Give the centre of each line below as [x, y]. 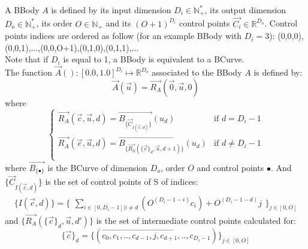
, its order [54, 23]
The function [28, 72]
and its [118, 23]
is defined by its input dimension [111, 10]
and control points [230, 167]
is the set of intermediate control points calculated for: [196, 220]
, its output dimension [245, 10]
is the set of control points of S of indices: [122, 181]
